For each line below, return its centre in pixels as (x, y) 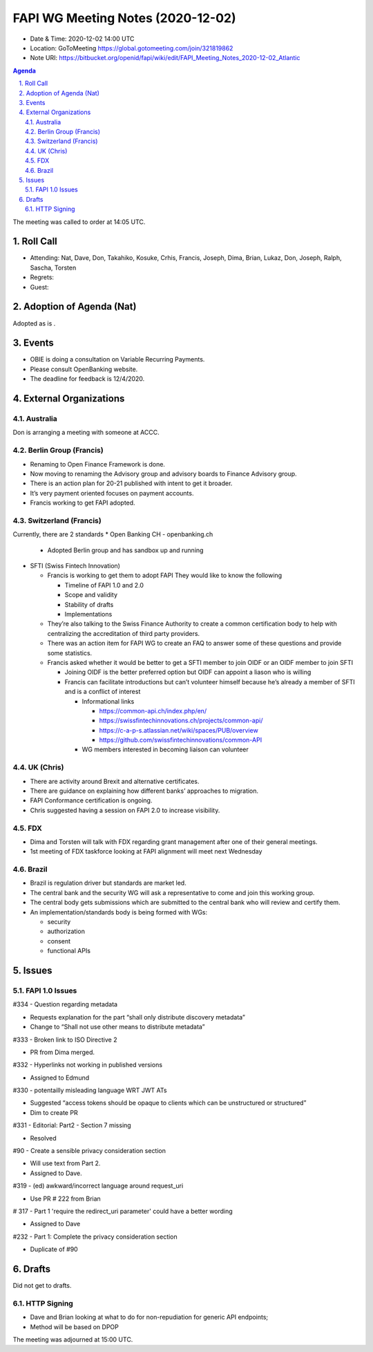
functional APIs (69, 951)
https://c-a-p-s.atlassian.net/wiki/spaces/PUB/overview (179, 730)
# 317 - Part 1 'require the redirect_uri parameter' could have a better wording (123, 1211)
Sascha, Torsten (53, 267)
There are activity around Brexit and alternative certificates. (115, 781)
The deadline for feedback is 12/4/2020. (87, 379)
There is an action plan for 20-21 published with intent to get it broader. (131, 483)
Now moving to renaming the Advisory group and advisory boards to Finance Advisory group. (163, 473)
